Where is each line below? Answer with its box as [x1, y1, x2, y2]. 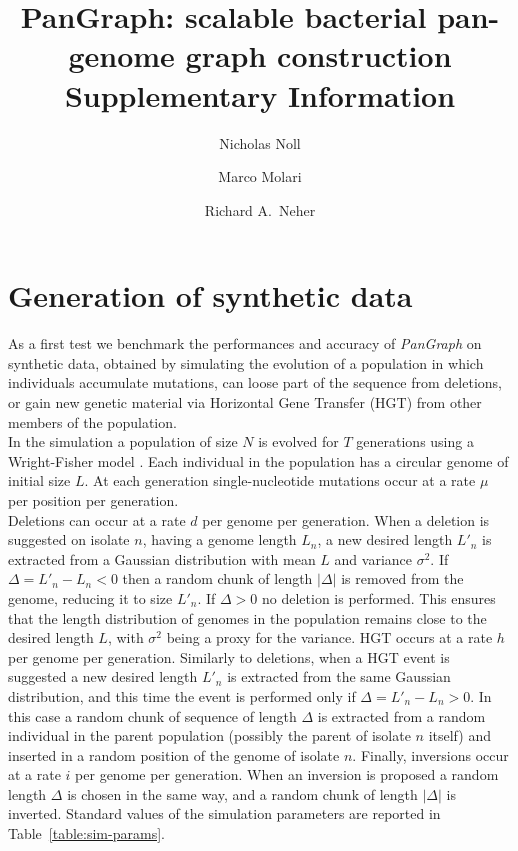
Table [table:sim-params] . [8, 823, 165, 844]
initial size [8, 470, 71, 491]
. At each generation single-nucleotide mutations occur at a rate [84, 470, 476, 491]
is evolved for [258, 431, 339, 452]
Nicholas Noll [219, 132, 301, 153]
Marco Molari [218, 166, 302, 187]
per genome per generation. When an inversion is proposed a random [75, 764, 499, 785]
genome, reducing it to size [8, 587, 173, 608]
